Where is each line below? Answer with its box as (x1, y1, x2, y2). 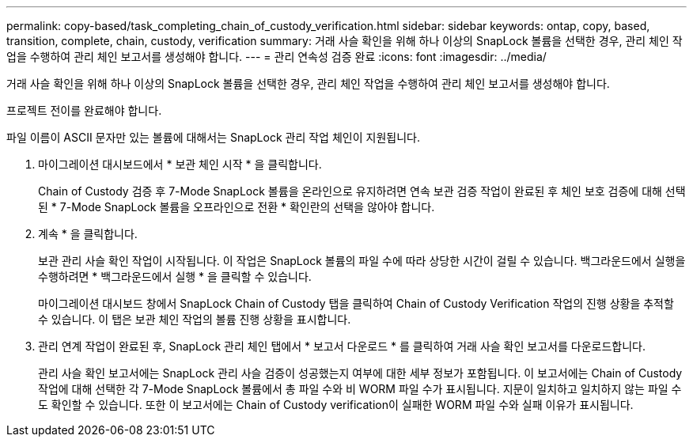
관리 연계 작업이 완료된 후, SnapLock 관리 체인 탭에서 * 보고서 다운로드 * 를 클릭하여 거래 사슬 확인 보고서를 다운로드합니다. (38, 339, 646, 353)
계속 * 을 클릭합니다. (38, 227, 138, 240)
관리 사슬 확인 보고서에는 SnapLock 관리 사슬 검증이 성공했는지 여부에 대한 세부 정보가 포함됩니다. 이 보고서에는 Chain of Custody (38, 366, 683, 380)
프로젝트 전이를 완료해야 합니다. (6, 104, 162, 117)
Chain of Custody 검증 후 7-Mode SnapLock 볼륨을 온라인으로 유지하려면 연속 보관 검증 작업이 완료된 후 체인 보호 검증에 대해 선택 (38, 184, 686, 198)
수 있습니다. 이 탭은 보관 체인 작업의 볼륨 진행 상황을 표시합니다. (38, 312, 351, 326)
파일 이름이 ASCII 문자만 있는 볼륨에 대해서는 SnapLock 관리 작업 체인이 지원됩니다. (6, 131, 420, 144)
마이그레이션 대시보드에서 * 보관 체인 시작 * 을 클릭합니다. (38, 157, 322, 171)
